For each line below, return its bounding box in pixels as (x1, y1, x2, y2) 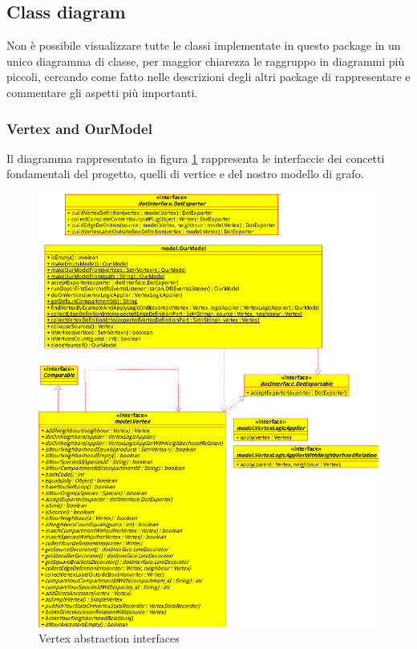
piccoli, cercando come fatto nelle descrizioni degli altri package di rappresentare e (6, 68, 411, 85)
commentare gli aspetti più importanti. (6, 83, 198, 100)
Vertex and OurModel (6, 118, 152, 138)
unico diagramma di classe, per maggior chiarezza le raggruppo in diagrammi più (6, 52, 405, 69)
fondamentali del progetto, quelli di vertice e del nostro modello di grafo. (6, 165, 364, 182)
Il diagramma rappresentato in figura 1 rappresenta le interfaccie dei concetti (6, 149, 385, 166)
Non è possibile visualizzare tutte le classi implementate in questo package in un (6, 37, 401, 54)
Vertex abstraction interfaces (38, 630, 180, 647)
